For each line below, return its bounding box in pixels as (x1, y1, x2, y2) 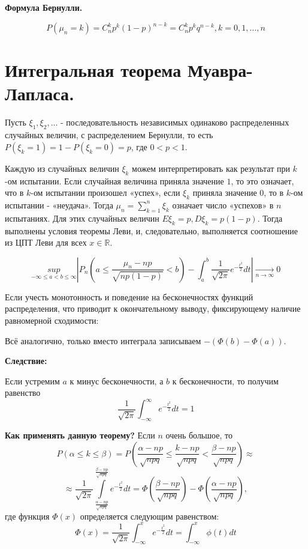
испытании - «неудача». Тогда (5, 198, 113, 211)
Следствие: (5, 354, 47, 367)
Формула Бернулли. (5, 1, 83, 13)
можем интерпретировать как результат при (132, 162, 290, 174)
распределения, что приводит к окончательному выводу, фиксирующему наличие (5, 302, 301, 315)
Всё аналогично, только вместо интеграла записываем (5, 334, 201, 347)
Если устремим (5, 374, 60, 387)
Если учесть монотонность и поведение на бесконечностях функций (5, 290, 253, 303)
